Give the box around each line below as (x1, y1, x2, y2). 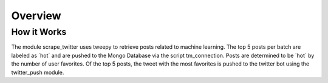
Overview (11, 9, 61, 22)
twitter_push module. (11, 69, 64, 76)
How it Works (11, 26, 67, 37)
